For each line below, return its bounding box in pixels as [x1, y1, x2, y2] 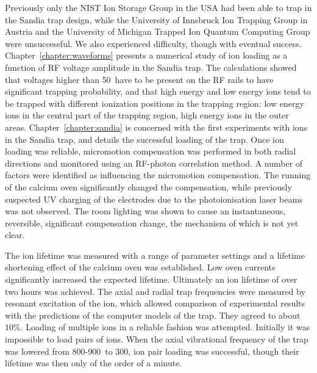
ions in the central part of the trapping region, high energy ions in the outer [5, 109, 289, 121]
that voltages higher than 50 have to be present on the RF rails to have [5, 73, 274, 85]
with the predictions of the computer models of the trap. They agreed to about [5, 308, 301, 321]
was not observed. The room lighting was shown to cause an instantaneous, [5, 205, 286, 217]
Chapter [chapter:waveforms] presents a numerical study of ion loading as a [5, 49, 288, 62]
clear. [5, 228, 25, 241]
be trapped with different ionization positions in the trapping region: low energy [5, 96, 304, 109]
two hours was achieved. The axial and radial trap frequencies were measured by [5, 284, 305, 297]
